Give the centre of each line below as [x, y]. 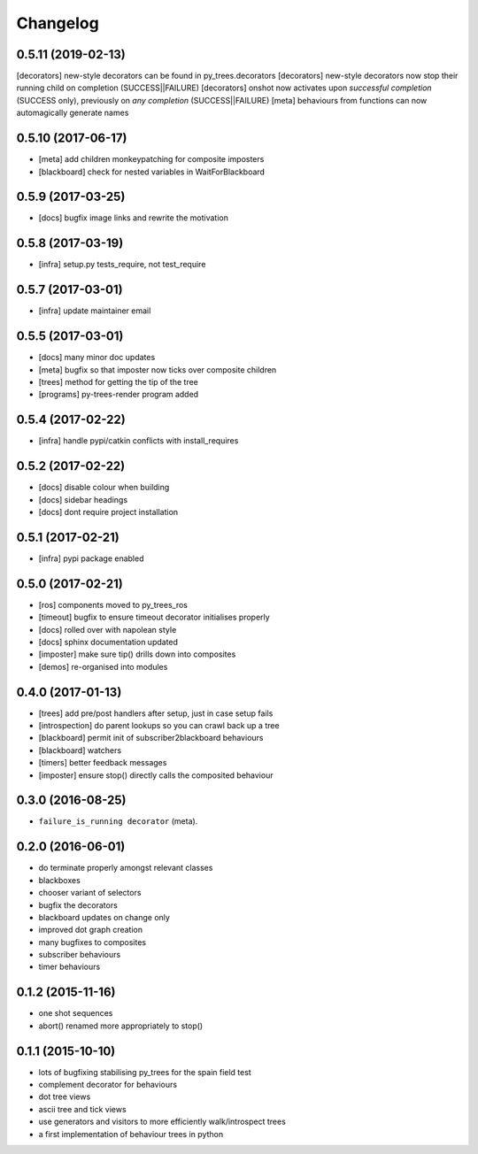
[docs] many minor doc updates [97, 358]
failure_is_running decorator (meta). [118, 821]
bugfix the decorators [78, 905]
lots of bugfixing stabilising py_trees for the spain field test [145, 1072]
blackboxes [60, 880]
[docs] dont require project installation [108, 512]
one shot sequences [76, 1013]
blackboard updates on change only [104, 917]
